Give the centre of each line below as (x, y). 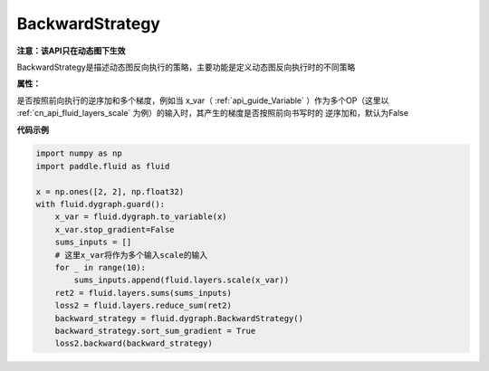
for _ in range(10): (101, 267)
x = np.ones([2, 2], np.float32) (110, 191)
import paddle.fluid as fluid (103, 166)
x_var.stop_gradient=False (115, 229)
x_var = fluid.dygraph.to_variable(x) (141, 217)
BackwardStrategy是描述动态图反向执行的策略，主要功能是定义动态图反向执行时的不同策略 (186, 67)
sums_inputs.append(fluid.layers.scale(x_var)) (182, 280)
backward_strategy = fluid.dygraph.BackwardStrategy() (179, 318)
